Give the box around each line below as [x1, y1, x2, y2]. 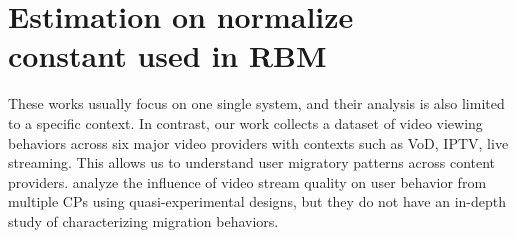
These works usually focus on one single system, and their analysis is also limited [8, 93, 505, 114]
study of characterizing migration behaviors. [8, 210, 279, 231]
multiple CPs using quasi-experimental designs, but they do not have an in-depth [8, 191, 507, 212]
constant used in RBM [8, 35, 327, 76]
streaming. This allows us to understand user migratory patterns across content [8, 152, 496, 173]
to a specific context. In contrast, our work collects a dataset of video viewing [8, 112, 483, 133]
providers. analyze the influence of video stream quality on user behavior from [8, 171, 487, 192]
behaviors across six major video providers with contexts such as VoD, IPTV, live [8, 132, 509, 153]
